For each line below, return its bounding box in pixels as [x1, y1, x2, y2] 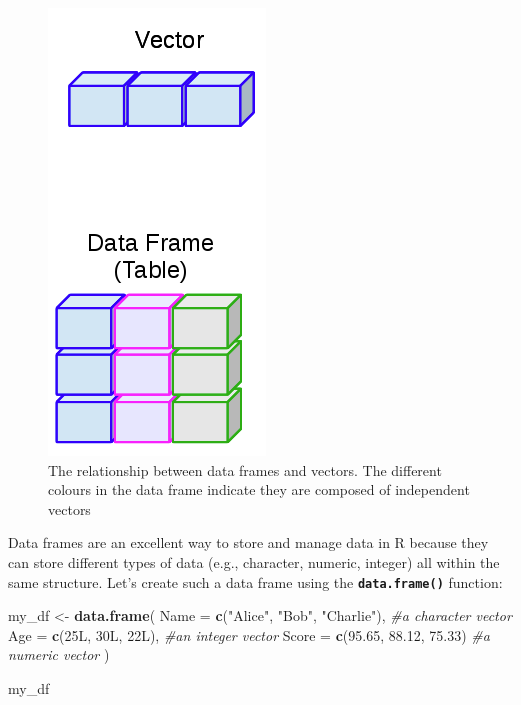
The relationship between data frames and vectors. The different [48, 459, 442, 480]
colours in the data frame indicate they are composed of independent [48, 479, 470, 500]
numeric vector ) [8, 644, 110, 665]
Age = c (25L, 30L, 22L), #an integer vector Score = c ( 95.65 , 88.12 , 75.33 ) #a [8, 624, 490, 645]
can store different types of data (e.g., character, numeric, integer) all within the [8, 551, 500, 572]
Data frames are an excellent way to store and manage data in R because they [8, 532, 489, 553]
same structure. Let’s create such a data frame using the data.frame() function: [8, 571, 503, 592]
